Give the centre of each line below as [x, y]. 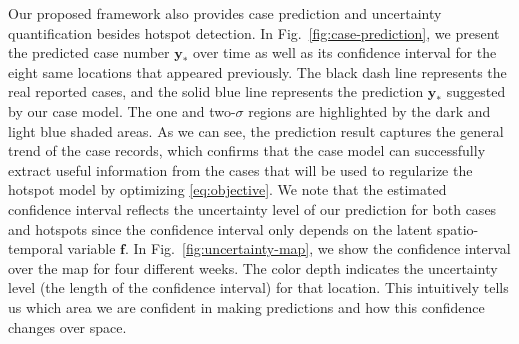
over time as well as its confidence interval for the [345, 52]
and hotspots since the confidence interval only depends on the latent [220, 228]
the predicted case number [89, 52]
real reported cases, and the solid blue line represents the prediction [216, 91]
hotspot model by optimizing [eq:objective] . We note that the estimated [227, 189]
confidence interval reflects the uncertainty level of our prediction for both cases [252, 208]
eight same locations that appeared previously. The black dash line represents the [257, 71]
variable [91, 248]
